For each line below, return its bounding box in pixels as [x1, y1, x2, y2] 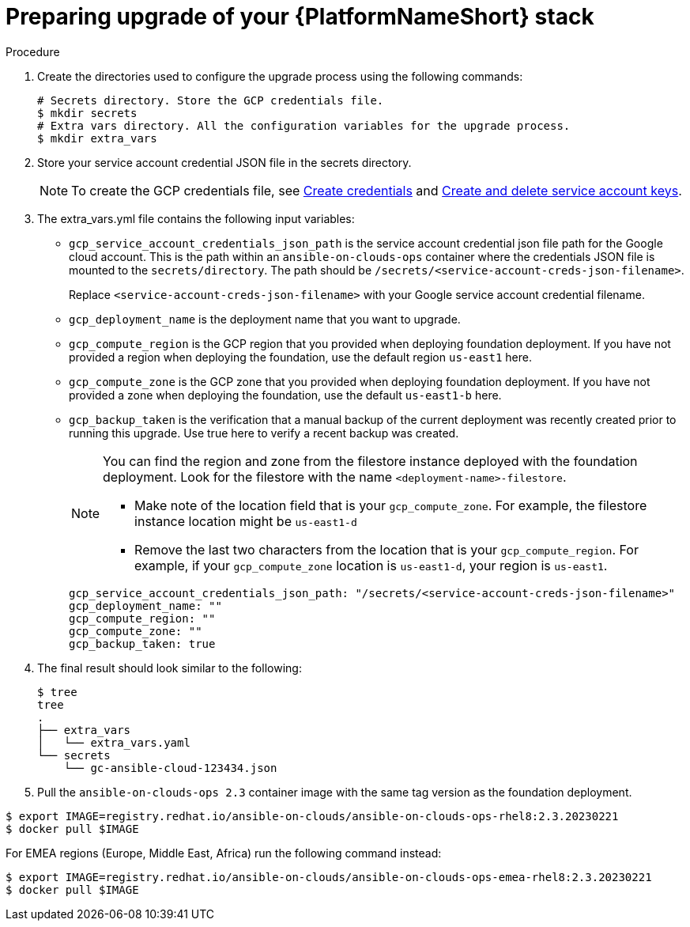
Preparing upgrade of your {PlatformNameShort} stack [6, 3, 594, 30]
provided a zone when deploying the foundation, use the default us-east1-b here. [69, 388, 502, 402]
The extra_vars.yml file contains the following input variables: [37, 211, 355, 225]
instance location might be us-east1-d [134, 513, 357, 529]
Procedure [6, 44, 60, 59]
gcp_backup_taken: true [69, 637, 216, 650]
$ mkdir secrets [37, 106, 138, 119]
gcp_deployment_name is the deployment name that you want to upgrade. [69, 312, 461, 326]
